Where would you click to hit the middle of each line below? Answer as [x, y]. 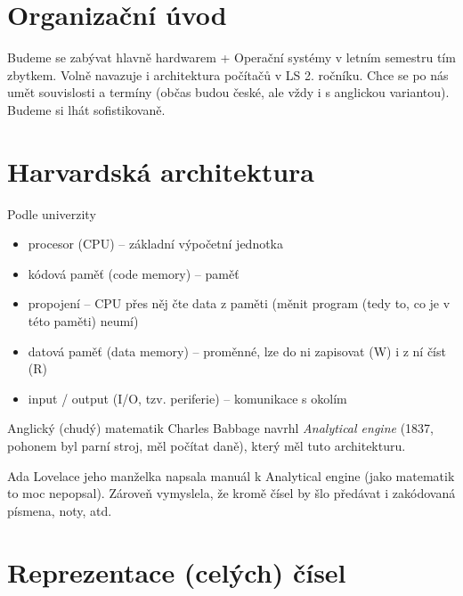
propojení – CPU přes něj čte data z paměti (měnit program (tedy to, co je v [239, 303]
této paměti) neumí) [83, 321]
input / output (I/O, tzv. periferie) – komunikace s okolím [187, 398]
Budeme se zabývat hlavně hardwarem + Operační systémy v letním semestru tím [231, 57]
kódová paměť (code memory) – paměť [134, 273]
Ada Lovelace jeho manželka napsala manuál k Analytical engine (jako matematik [231, 475]
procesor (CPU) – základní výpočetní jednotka [156, 244]
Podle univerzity [52, 213]
